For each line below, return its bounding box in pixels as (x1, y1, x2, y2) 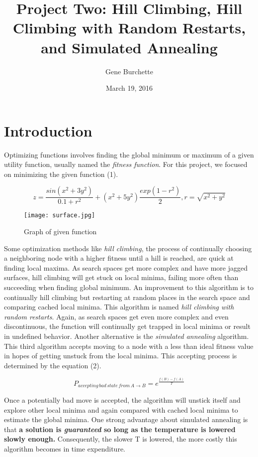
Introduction (4, 120, 92, 141)
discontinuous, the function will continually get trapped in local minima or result (4, 321, 251, 331)
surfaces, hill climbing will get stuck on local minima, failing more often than (4, 272, 239, 283)
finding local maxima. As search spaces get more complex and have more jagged (4, 262, 248, 273)
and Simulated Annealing (41, 37, 218, 57)
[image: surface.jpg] (24, 212, 95, 219)
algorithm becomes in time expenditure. (4, 443, 125, 454)
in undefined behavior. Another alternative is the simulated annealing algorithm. (4, 331, 249, 341)
